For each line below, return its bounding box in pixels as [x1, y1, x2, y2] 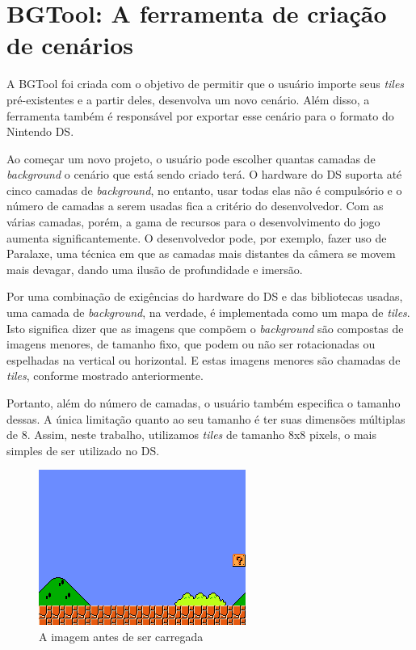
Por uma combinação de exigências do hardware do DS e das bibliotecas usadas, [6, 288, 403, 305]
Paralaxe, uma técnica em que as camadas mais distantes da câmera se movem [6, 245, 396, 262]
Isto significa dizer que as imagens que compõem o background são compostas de [6, 319, 404, 336]
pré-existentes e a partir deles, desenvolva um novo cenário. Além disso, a [6, 91, 370, 108]
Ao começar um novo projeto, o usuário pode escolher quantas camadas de [6, 150, 376, 167]
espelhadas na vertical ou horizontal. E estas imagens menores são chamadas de [6, 351, 401, 368]
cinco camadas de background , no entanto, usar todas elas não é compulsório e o [6, 181, 402, 198]
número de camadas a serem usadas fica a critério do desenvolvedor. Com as [6, 197, 384, 214]
